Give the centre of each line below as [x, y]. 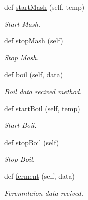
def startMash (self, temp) [45, 7]
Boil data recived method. [43, 91]
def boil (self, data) [34, 74]
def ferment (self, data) [39, 176]
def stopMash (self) [34, 41]
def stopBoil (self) [32, 142]
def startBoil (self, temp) [42, 108]
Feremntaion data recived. [44, 193]
